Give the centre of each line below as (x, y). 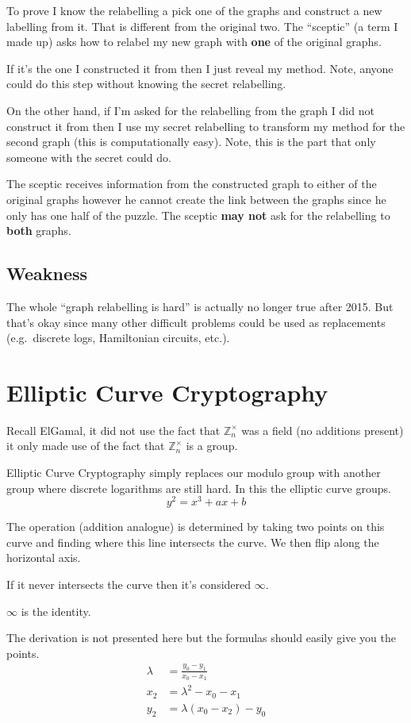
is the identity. (56, 611)
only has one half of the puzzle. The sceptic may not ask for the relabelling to (198, 215)
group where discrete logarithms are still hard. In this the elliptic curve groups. (199, 488)
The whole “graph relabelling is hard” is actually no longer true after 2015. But (200, 306)
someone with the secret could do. (89, 157)
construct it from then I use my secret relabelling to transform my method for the (206, 126)
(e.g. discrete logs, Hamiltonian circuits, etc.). (118, 338)
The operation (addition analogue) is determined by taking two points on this (196, 527)
